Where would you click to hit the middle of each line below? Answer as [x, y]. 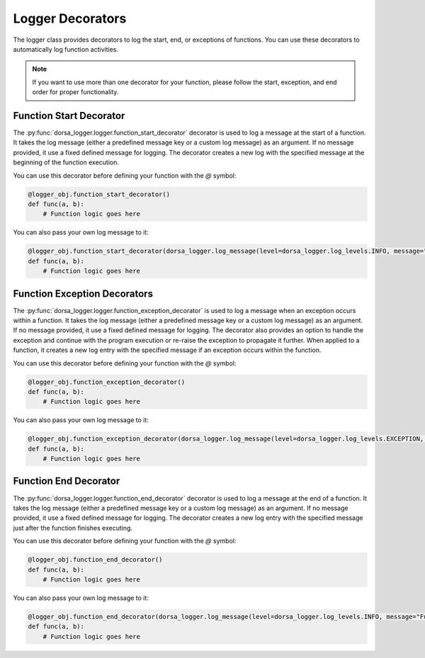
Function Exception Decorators [83, 294]
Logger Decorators [70, 18]
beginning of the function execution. [66, 162]
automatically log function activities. [66, 49]
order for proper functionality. [75, 92]
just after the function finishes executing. [73, 528]
